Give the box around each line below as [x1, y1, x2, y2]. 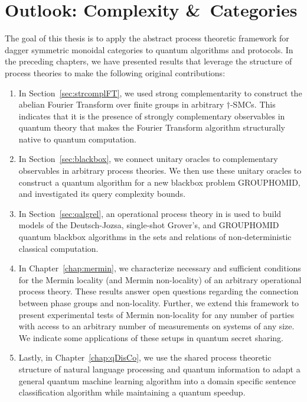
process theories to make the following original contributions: [5, 66, 226, 79]
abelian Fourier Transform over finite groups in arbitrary [18, 98, 224, 111]
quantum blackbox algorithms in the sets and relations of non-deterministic [18, 231, 292, 243]
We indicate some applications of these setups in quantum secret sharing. [18, 331, 284, 343]
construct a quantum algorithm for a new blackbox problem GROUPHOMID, [18, 176, 301, 188]
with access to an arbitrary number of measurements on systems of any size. [18, 320, 295, 332]
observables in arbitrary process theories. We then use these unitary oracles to [18, 164, 302, 177]
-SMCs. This [230, 98, 276, 111]
